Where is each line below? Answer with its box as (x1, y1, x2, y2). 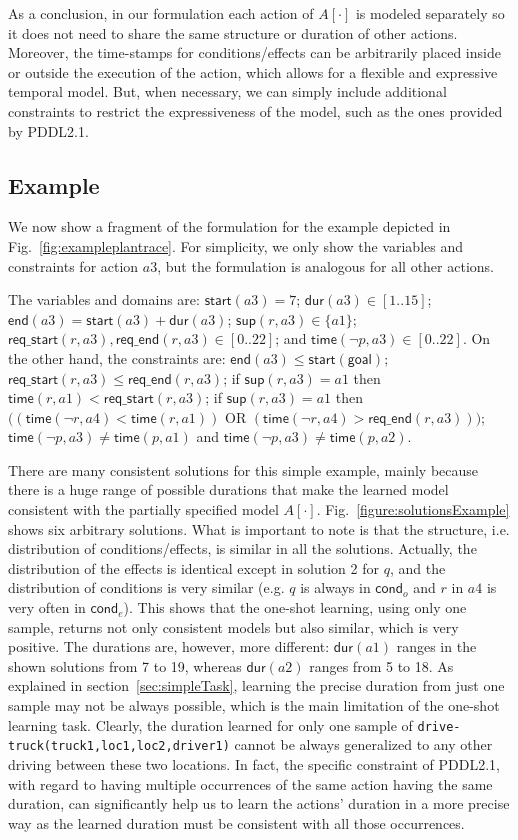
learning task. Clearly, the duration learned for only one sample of (8, 714, 413, 735)
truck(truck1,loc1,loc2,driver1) (8, 739, 230, 754)
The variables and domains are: (8, 289, 200, 310)
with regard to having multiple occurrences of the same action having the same (8, 773, 493, 794)
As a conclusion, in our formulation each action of (8, 3, 314, 23)
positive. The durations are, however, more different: (8, 636, 330, 657)
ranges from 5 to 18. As (309, 655, 454, 676)
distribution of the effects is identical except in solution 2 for (8, 557, 379, 578)
